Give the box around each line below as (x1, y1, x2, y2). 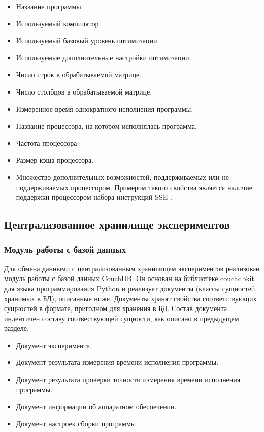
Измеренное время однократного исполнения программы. (16, 103, 193, 114)
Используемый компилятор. (16, 18, 101, 28)
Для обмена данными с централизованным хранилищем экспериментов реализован (4, 263, 260, 273)
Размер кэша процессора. (16, 155, 94, 165)
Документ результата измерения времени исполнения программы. (16, 357, 219, 367)
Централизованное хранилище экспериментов (4, 217, 230, 232)
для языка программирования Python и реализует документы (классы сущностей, (4, 283, 257, 293)
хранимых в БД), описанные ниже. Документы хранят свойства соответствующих (4, 293, 257, 303)
